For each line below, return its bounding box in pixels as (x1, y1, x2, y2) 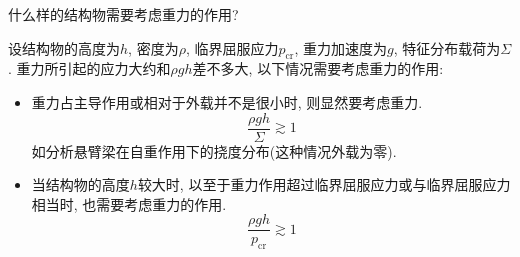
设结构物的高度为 (8, 37, 120, 58)
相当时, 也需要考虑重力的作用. (31, 193, 227, 214)
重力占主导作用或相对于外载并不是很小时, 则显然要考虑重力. (31, 91, 423, 112)
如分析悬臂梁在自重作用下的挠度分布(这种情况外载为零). (31, 140, 397, 161)
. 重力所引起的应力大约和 (8, 58, 171, 79)
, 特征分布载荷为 (393, 37, 501, 58)
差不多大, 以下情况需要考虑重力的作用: (192, 58, 444, 79)
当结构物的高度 (31, 174, 130, 195)
